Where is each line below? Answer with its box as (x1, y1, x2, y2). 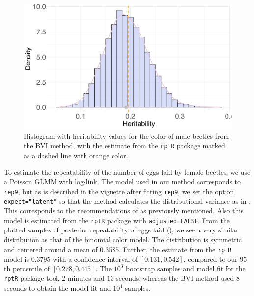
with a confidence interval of (53, 254, 138, 264)
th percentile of (4, 263, 50, 273)
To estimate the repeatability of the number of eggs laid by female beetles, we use (4, 166, 251, 177)
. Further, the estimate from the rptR (119, 244, 232, 254)
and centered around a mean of (4, 244, 98, 254)
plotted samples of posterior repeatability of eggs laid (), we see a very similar (4, 225, 239, 235)
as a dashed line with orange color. (24, 150, 128, 161)
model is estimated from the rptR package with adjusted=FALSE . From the (4, 215, 230, 225)
